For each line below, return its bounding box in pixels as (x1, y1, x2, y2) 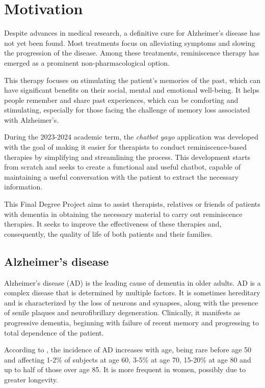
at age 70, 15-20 (150, 354, 201, 365)
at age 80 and (208, 354, 251, 365)
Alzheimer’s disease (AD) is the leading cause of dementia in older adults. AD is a (4, 277, 261, 288)
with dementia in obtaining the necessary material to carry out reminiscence (4, 208, 243, 219)
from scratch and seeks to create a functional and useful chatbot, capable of (4, 161, 241, 172)
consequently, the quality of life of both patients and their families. (4, 228, 213, 239)
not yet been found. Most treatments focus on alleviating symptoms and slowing (4, 37, 255, 48)
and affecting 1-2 (4, 354, 57, 365)
